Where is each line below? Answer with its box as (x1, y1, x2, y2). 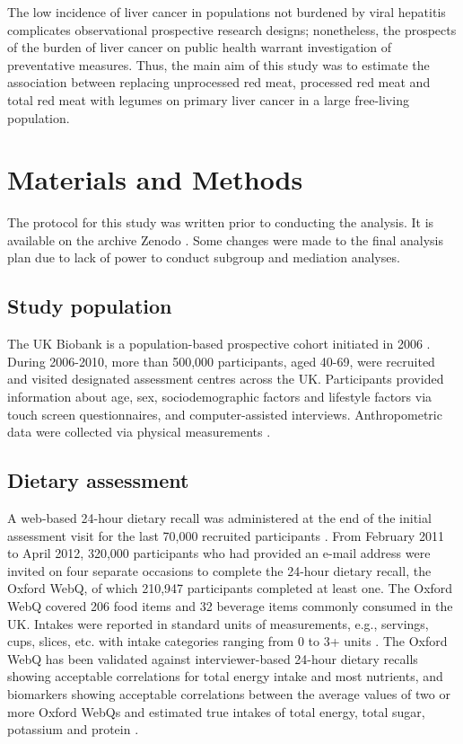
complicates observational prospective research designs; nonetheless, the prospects (7, 20, 457, 39)
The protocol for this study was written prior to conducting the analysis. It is (7, 213, 434, 232)
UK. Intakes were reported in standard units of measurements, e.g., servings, (7, 614, 429, 633)
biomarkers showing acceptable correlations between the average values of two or (7, 684, 450, 703)
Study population (7, 292, 172, 320)
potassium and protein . (7, 720, 139, 739)
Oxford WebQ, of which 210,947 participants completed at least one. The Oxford (7, 579, 453, 598)
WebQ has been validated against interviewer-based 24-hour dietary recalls (7, 649, 418, 668)
